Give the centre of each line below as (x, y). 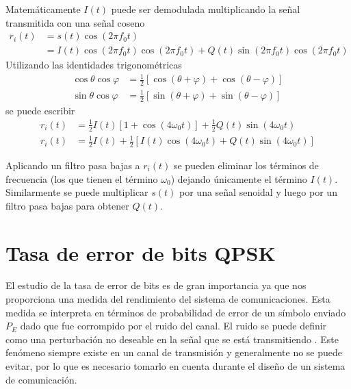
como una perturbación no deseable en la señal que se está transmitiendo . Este (172, 339)
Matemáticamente (43, 9)
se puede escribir (40, 110)
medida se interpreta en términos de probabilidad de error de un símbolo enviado (176, 312)
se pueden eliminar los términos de (246, 165)
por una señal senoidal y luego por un (258, 192)
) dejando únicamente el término (239, 178)
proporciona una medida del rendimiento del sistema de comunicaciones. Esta (168, 299)
